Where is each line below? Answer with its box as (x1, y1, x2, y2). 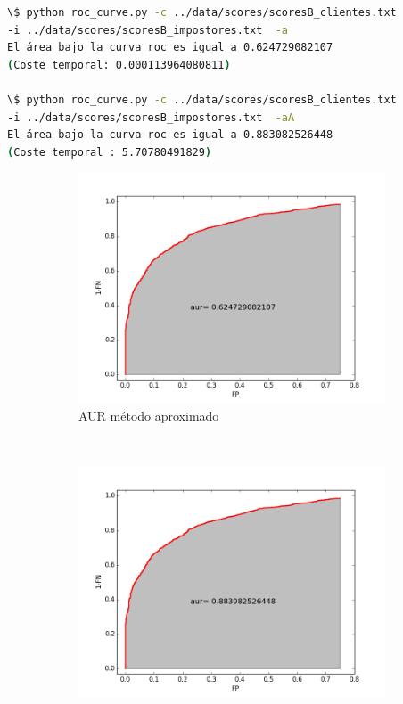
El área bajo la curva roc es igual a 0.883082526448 (7, 128, 333, 142)
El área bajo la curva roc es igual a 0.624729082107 (7, 41, 333, 54)
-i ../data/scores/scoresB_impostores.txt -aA (7, 111, 295, 124)
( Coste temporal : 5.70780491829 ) (7, 145, 212, 159)
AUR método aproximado (78, 405, 219, 424)
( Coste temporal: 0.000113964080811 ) (7, 58, 231, 71)
